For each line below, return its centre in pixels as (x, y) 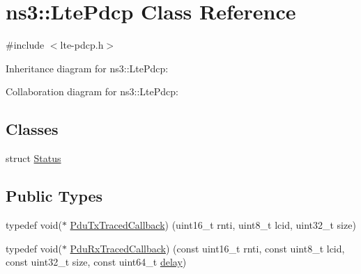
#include (25, 45)
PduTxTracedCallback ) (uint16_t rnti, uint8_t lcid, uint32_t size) (213, 224)
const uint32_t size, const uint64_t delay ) (96, 262)
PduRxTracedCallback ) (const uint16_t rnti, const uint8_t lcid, (207, 248)
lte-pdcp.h (82, 45)
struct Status (33, 158)
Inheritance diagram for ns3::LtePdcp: (87, 68)
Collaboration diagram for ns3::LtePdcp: (92, 91)
